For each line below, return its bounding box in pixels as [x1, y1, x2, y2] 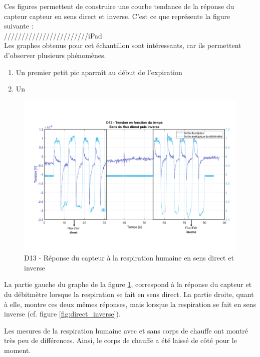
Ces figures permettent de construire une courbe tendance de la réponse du [4, 1, 234, 11]
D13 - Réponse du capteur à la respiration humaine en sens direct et [24, 252, 234, 263]
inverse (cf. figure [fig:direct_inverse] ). [4, 308, 121, 319]
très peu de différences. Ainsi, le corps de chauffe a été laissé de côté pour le [4, 335, 237, 345]
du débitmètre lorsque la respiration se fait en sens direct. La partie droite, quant [4, 288, 254, 299]
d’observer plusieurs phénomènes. [4, 49, 106, 60]
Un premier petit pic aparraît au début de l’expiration [16, 66, 182, 77]
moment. [4, 344, 31, 355]
